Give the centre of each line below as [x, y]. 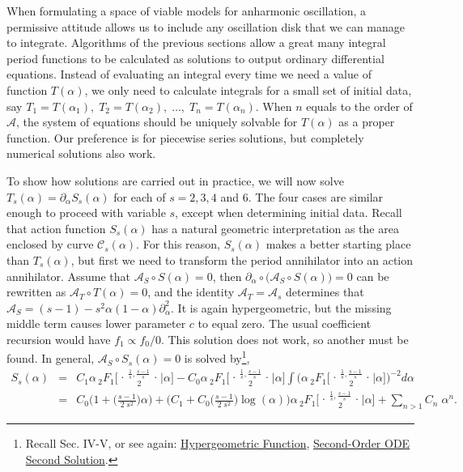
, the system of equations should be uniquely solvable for [157, 122]
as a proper [367, 122]
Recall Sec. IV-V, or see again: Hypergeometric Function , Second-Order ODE [218, 443]
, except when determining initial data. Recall [289, 213]
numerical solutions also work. [81, 153]
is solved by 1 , [217, 357]
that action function [56, 228]
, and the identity [191, 292]
